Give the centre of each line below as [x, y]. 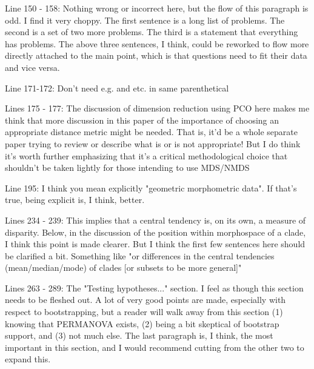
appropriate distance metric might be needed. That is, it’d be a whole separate [151, 132]
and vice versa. [32, 67]
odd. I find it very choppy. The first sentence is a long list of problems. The [145, 20]
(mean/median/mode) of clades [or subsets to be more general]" [123, 268]
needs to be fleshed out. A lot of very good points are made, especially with [145, 300]
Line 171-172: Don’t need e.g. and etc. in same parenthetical [117, 88]
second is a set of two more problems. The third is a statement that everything [152, 32]
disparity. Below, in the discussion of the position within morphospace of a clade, [155, 232]
